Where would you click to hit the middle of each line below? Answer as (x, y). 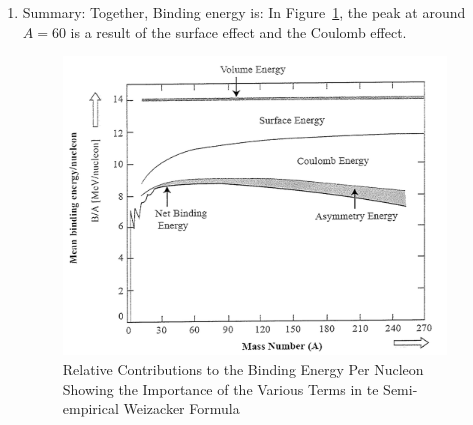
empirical (90, 408)
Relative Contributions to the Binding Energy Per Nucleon (243, 369)
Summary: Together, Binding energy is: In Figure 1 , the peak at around (244, 12)
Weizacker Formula (181, 408)
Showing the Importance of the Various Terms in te (220, 388)
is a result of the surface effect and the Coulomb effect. (238, 31)
